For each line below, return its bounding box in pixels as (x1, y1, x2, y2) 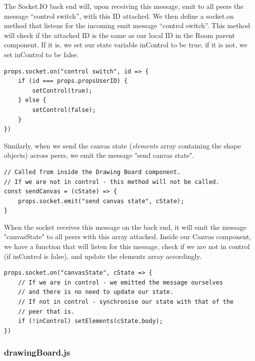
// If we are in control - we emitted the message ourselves (18, 279, 223, 286)
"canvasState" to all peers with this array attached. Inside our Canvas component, (4, 231, 252, 242)
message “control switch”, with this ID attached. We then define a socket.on (4, 10, 234, 21)
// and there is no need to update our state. (18, 289, 174, 296)
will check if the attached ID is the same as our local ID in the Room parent (4, 30, 235, 40)
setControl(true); (32, 87, 92, 94)
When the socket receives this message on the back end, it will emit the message (4, 221, 247, 232)
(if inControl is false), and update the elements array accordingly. (4, 251, 202, 261)
